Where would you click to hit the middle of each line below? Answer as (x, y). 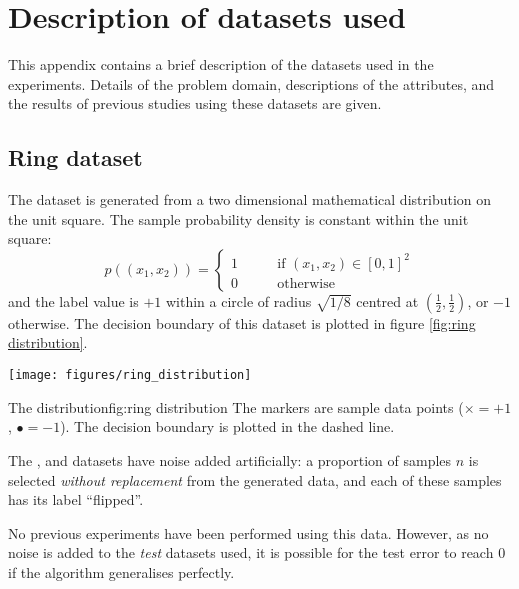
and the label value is (73, 300)
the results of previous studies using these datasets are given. (195, 103)
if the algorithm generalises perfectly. (121, 571)
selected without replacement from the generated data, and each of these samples (255, 479)
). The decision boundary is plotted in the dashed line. (227, 426)
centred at (387, 300)
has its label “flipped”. (76, 499)
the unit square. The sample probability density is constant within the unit (238, 218)
